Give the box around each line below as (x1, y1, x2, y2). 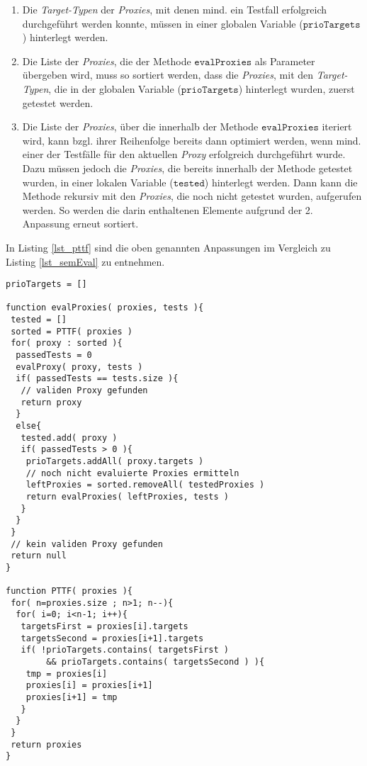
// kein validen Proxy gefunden (11, 539, 163, 549)
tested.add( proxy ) (21, 432, 118, 443)
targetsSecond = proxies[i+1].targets (21, 633, 204, 643)
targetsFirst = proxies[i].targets (21, 621, 188, 632)
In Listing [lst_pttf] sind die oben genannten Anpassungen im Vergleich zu (6, 240, 331, 254)
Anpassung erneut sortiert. (22, 216, 139, 231)
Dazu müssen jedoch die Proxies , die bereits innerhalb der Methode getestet (22, 160, 353, 175)
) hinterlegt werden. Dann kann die (204, 174, 358, 189)
